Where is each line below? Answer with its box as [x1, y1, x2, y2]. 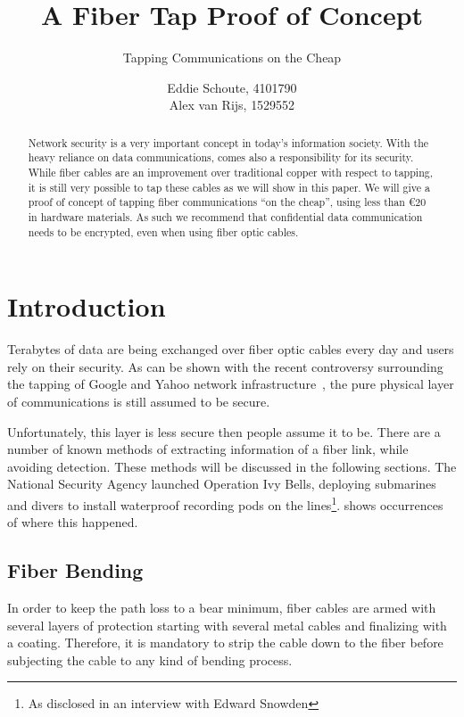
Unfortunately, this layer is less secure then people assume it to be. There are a [7, 422, 441, 441]
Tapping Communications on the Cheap [122, 48, 342, 67]
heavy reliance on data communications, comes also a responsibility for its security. [28, 150, 414, 165]
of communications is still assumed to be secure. [7, 392, 270, 411]
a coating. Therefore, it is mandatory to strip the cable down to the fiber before [7, 633, 443, 652]
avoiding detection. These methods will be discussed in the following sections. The [7, 457, 457, 475]
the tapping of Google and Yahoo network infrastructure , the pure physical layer [7, 375, 454, 393]
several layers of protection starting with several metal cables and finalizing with [7, 615, 447, 634]
